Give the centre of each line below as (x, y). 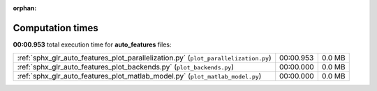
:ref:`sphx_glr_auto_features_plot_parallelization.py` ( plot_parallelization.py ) (144, 58)
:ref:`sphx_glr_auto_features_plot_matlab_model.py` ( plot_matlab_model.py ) (139, 76)
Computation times (56, 28)
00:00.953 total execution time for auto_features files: (92, 44)
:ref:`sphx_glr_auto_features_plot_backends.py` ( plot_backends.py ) (125, 67)
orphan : (25, 8)
